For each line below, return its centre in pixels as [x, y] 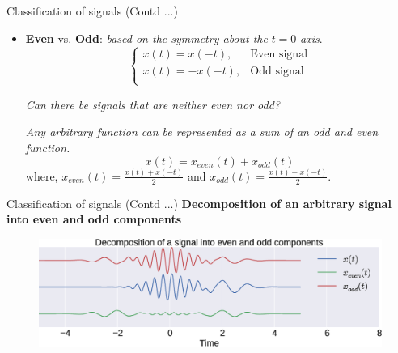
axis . [311, 38]
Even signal [279, 55]
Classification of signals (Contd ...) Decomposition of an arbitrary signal [199, 203]
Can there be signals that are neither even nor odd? [152, 104]
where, [42, 175]
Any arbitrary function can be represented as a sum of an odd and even [202, 132]
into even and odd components [94, 219]
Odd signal [277, 72]
